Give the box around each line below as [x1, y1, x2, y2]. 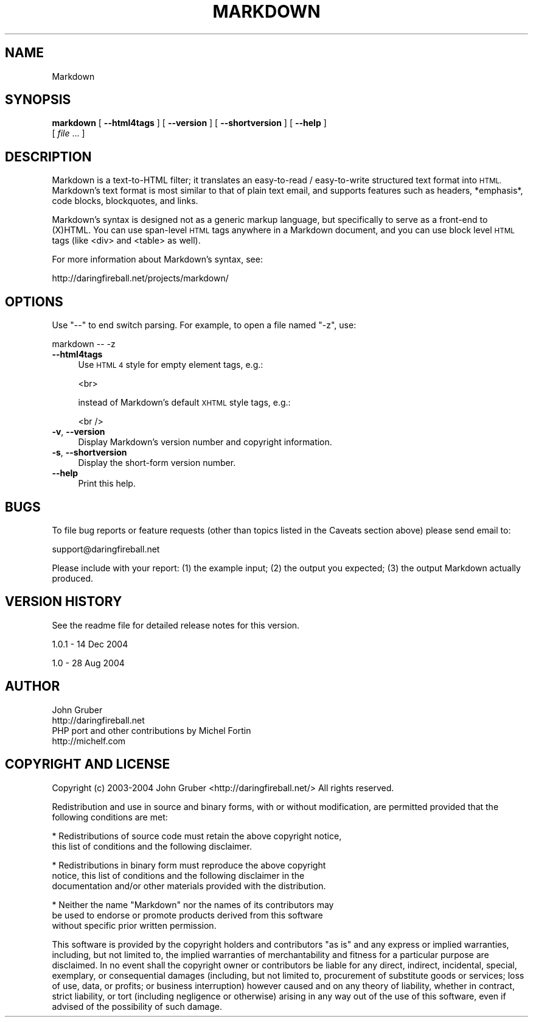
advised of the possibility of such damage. [52, 1001, 222, 1012]
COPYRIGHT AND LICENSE [5, 756, 170, 772]
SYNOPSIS [5, 92, 71, 108]
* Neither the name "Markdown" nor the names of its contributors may [52, 899, 334, 910]
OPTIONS [5, 294, 63, 309]
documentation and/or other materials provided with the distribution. [52, 880, 326, 891]
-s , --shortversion [52, 447, 127, 458]
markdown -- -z [52, 339, 116, 350]
